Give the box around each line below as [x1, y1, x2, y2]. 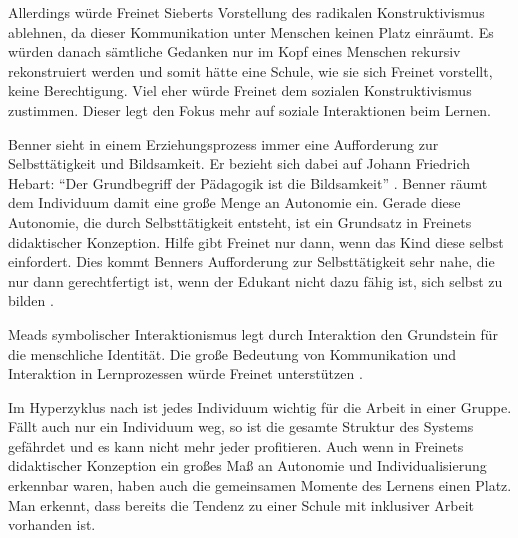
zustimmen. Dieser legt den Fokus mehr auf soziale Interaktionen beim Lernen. [8, 99, 491, 120]
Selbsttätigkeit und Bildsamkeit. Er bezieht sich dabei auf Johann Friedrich [8, 153, 471, 174]
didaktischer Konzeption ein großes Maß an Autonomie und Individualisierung [8, 455, 487, 476]
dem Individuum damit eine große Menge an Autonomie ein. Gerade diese [8, 192, 461, 213]
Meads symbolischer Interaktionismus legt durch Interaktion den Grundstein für [8, 323, 499, 344]
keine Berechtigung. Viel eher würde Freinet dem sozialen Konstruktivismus [8, 80, 472, 101]
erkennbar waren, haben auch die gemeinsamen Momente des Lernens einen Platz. [8, 475, 512, 496]
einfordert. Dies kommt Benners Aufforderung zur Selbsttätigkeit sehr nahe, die [8, 251, 495, 272]
